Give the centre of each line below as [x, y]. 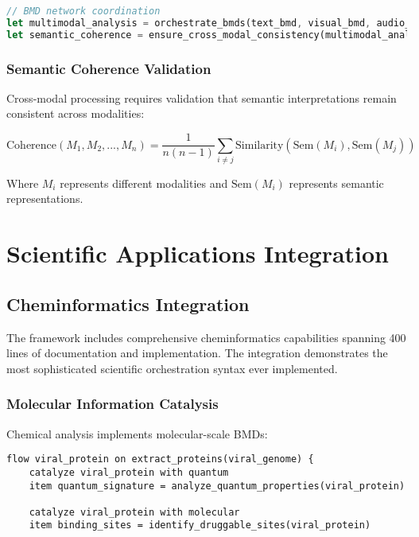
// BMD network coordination [83, 11]
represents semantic [336, 183]
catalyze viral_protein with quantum [129, 472]
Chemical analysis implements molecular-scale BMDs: [137, 433]
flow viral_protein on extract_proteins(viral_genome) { [160, 459]
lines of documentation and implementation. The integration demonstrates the [197, 353]
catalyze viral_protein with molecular [134, 512]
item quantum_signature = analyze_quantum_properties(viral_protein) [217, 486]
